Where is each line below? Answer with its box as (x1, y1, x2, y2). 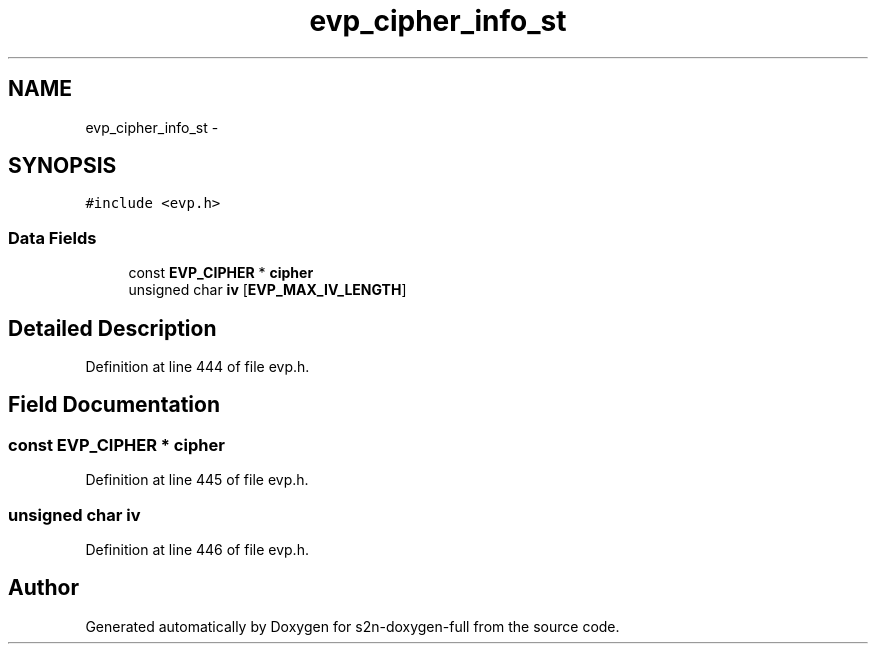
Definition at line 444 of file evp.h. (85, 358, 310, 376)
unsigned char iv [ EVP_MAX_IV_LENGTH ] (128, 281, 407, 299)
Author (8, 575, 79, 601)
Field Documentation (8, 392, 220, 418)
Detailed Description (8, 315, 217, 341)
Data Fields (8, 227, 97, 248)
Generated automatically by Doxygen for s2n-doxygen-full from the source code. (85, 617, 620, 635)
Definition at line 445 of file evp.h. (85, 471, 309, 489)
